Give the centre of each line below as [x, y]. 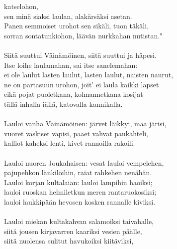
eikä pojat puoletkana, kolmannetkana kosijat [74, 94]
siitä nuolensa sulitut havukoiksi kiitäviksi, [69, 241]
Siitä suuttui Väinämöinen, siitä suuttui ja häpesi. [80, 55]
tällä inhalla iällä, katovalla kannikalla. [63, 104]
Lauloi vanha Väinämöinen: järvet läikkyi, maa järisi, [85, 124]
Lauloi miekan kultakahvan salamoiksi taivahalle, [79, 221]
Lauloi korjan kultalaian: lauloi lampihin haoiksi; [78, 182]
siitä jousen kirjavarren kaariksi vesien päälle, [73, 231]
